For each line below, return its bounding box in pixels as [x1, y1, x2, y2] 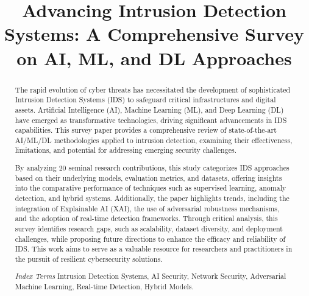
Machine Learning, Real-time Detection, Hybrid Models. [15, 281, 194, 292]
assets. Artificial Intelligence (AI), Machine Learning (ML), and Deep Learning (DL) [15, 104, 284, 115]
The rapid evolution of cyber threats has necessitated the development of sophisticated [15, 84, 291, 94]
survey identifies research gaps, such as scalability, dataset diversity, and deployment [15, 223, 283, 233]
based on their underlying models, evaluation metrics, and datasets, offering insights [15, 172, 282, 183]
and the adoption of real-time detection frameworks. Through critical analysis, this [15, 213, 278, 224]
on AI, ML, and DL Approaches [16, 45, 292, 70]
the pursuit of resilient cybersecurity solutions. [15, 253, 163, 264]
